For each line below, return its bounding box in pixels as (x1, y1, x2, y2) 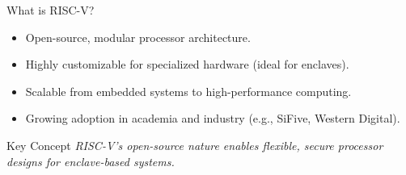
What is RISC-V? (6, 2, 95, 18)
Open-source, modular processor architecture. (25, 28, 251, 45)
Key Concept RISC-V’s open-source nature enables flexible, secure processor (6, 136, 383, 153)
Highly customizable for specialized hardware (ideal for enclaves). (25, 56, 349, 73)
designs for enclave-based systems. (6, 152, 175, 169)
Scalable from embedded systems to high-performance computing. (25, 82, 352, 99)
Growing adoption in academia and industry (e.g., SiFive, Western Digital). (25, 110, 400, 127)
